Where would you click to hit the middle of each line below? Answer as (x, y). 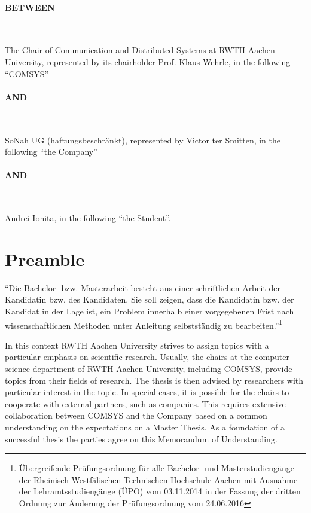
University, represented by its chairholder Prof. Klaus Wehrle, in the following (148, 61)
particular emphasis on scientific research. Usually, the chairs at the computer (147, 357)
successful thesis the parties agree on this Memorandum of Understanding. (141, 439)
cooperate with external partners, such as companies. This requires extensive (145, 403)
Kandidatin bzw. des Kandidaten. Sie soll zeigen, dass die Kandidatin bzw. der (150, 299)
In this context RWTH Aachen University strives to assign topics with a (137, 345)
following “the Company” (51, 152)
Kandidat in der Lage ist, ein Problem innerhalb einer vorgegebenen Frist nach (150, 311)
